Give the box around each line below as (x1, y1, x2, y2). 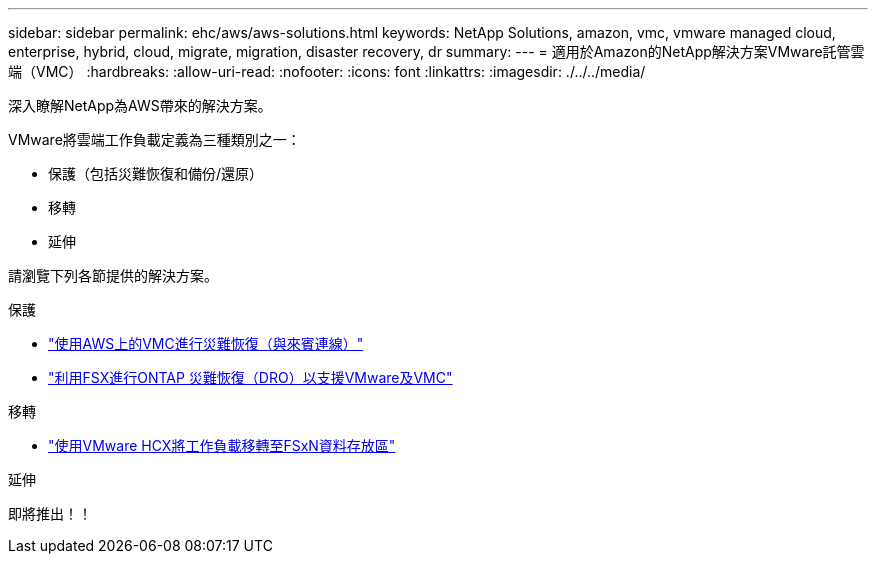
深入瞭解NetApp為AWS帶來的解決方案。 (8, 97, 272, 114)
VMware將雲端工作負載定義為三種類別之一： (8, 131, 301, 148)
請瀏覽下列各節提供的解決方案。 (8, 267, 218, 284)
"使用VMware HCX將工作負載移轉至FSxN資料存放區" (48, 437, 396, 454)
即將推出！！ (8, 505, 92, 522)
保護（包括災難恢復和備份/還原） (48, 165, 264, 182)
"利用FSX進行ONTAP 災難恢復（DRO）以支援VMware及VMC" (48, 369, 453, 386)
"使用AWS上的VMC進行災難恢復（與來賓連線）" (48, 335, 364, 352)
